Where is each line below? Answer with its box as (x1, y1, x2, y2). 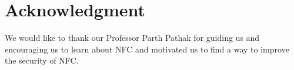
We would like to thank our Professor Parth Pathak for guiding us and (5, 32, 260, 44)
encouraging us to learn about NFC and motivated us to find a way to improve (5, 43, 289, 55)
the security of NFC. (5, 54, 79, 66)
